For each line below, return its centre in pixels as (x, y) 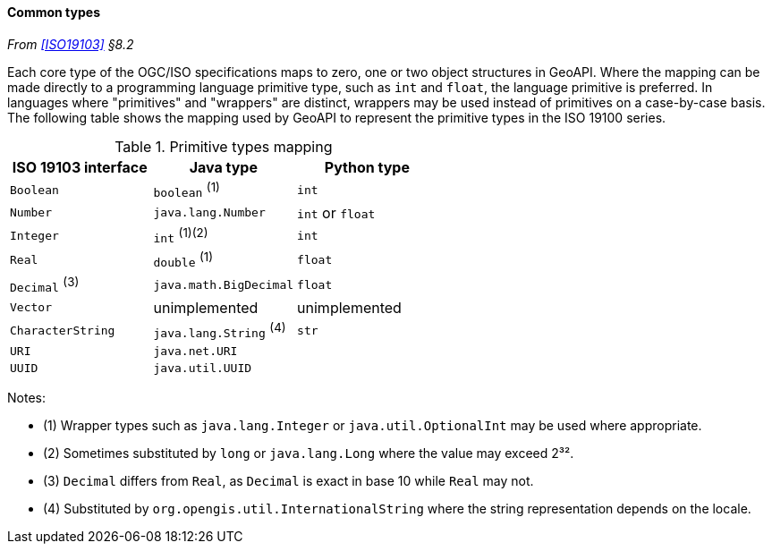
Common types (54, 12)
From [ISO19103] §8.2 (71, 44)
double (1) (183, 260)
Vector (31, 308)
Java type (223, 167)
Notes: (26, 398)
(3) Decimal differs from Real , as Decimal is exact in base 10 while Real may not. (288, 481)
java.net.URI (195, 352)
